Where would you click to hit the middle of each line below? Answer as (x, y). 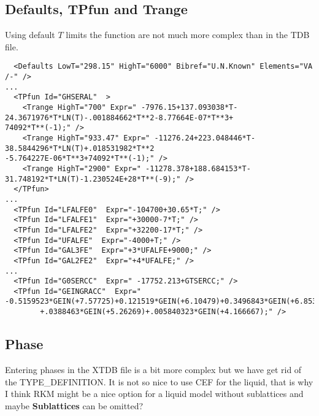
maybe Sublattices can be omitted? (74, 405)
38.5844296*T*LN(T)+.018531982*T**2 (80, 148)
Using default (30, 35)
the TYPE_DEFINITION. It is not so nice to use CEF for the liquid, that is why (159, 381)
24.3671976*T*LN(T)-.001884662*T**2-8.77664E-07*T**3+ (119, 117)
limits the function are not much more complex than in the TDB (188, 35)
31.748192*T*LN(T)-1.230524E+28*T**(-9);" (93, 179)
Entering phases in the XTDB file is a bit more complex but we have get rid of (153, 369)
